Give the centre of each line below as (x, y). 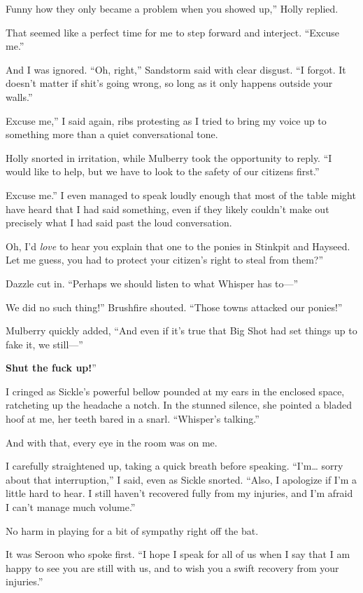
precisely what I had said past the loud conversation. (119, 223)
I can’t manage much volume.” (71, 507)
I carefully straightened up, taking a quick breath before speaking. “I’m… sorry (175, 466)
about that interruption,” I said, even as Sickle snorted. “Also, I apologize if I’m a (181, 479)
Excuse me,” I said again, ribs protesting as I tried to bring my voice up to (166, 120)
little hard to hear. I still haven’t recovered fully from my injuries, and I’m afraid (179, 493)
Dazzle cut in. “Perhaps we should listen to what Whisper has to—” (152, 283)
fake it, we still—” (44, 344)
